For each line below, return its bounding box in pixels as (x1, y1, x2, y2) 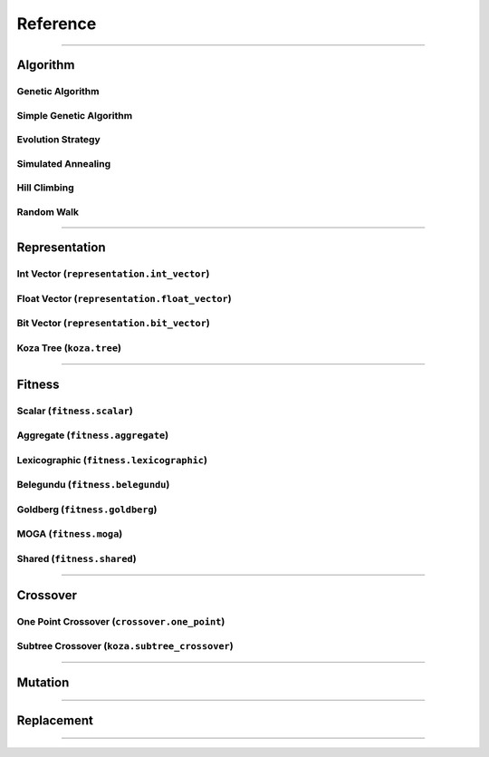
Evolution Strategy (16, 133, 101, 146)
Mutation (16, 675, 70, 690)
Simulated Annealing (16, 157, 111, 170)
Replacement (16, 713, 94, 728)
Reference (16, 14, 97, 34)
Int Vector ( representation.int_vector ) (16, 267, 210, 280)
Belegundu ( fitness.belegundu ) (16, 479, 170, 491)
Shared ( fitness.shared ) (16, 552, 137, 565)
